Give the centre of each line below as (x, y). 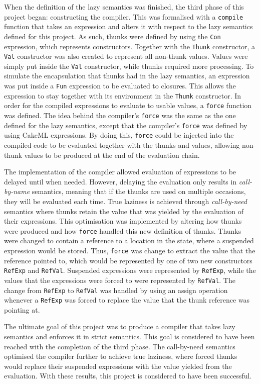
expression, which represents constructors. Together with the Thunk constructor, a (129, 46)
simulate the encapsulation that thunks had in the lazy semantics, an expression (127, 76)
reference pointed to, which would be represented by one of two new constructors (128, 260)
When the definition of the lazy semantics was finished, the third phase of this (124, 7)
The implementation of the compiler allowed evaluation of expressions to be (120, 172)
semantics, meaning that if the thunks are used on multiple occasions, (139, 191)
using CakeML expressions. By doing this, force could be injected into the (119, 135)
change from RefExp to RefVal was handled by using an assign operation (116, 290)
